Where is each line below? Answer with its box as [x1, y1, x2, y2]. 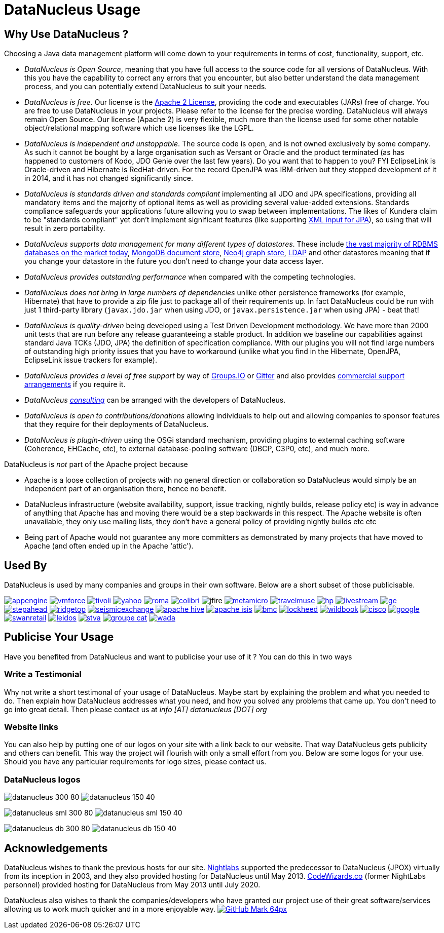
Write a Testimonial [4, 669, 82, 680]
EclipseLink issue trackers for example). [24, 356, 158, 365]
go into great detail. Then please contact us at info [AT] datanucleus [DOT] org [4, 705, 267, 714]
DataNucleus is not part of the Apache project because [4, 460, 188, 469]
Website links [4, 721, 58, 732]
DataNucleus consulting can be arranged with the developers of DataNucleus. [24, 396, 286, 405]
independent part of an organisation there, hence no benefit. [24, 484, 227, 493]
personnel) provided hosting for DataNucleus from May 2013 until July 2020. [4, 880, 261, 889]
